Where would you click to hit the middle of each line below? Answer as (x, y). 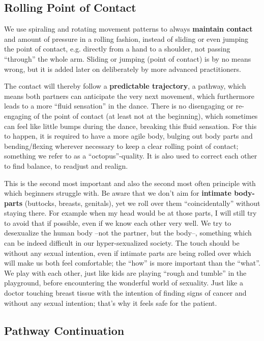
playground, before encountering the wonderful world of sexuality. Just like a (124, 283)
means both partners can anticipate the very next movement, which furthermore (129, 96)
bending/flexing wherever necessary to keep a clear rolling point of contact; (121, 146)
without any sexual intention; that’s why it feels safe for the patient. (111, 303)
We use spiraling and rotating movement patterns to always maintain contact (128, 29)
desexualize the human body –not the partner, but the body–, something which (128, 233)
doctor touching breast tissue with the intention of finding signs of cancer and (125, 293)
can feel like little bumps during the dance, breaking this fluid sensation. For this (130, 126)
